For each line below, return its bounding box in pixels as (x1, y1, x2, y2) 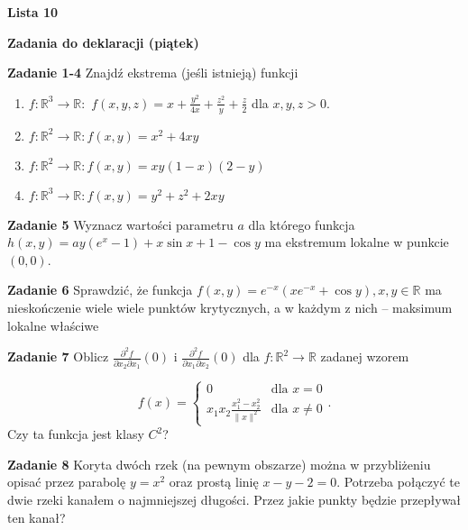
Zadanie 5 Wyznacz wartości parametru (7, 215, 234, 233)
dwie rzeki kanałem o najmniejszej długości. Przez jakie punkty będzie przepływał (7, 490, 462, 509)
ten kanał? (7, 507, 66, 526)
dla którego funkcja (248, 215, 355, 233)
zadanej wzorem (320, 347, 409, 366)
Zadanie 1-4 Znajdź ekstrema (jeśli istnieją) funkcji (7, 63, 298, 82)
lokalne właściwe (7, 315, 99, 334)
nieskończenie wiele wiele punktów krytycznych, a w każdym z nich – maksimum (7, 297, 453, 316)
